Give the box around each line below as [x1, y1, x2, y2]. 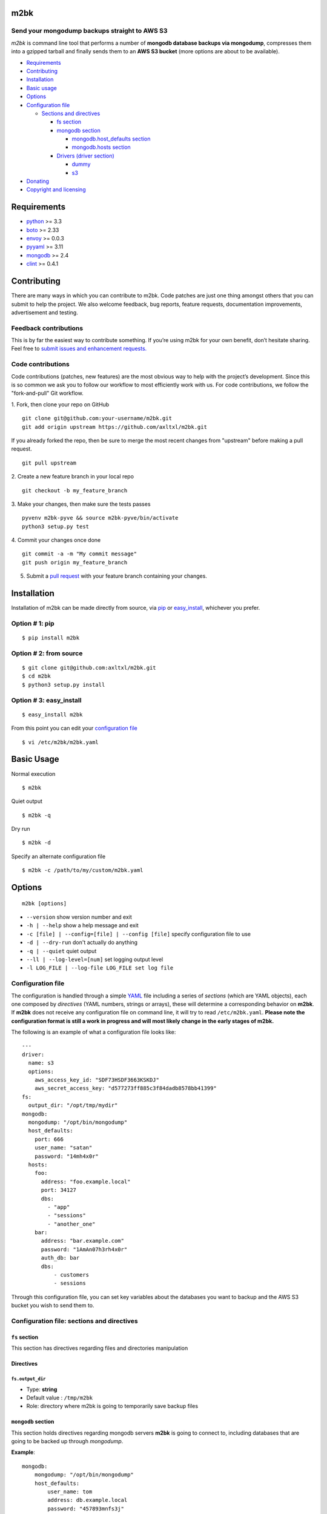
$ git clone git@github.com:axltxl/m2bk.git [22, 664, 157, 672]
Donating [26, 177, 50, 185]
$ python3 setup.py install [22, 681, 105, 688]
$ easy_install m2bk [22, 711, 83, 718]
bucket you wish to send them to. [11, 1302, 94, 1309]
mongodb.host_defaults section [71, 135, 151, 142]
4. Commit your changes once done [11, 537, 101, 544]
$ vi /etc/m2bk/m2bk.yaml [22, 739, 99, 745]
